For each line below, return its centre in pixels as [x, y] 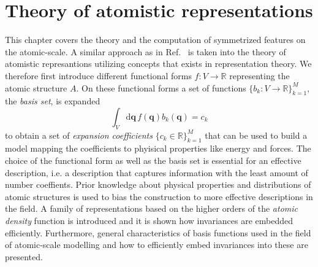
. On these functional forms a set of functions [161, 87]
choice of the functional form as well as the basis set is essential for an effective [153, 161]
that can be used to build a [256, 135]
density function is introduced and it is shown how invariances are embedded [149, 221]
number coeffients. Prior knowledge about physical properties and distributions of [158, 184]
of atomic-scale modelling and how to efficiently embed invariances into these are [157, 245]
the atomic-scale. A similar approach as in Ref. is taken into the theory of [146, 51]
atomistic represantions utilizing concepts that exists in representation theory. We [158, 64]
